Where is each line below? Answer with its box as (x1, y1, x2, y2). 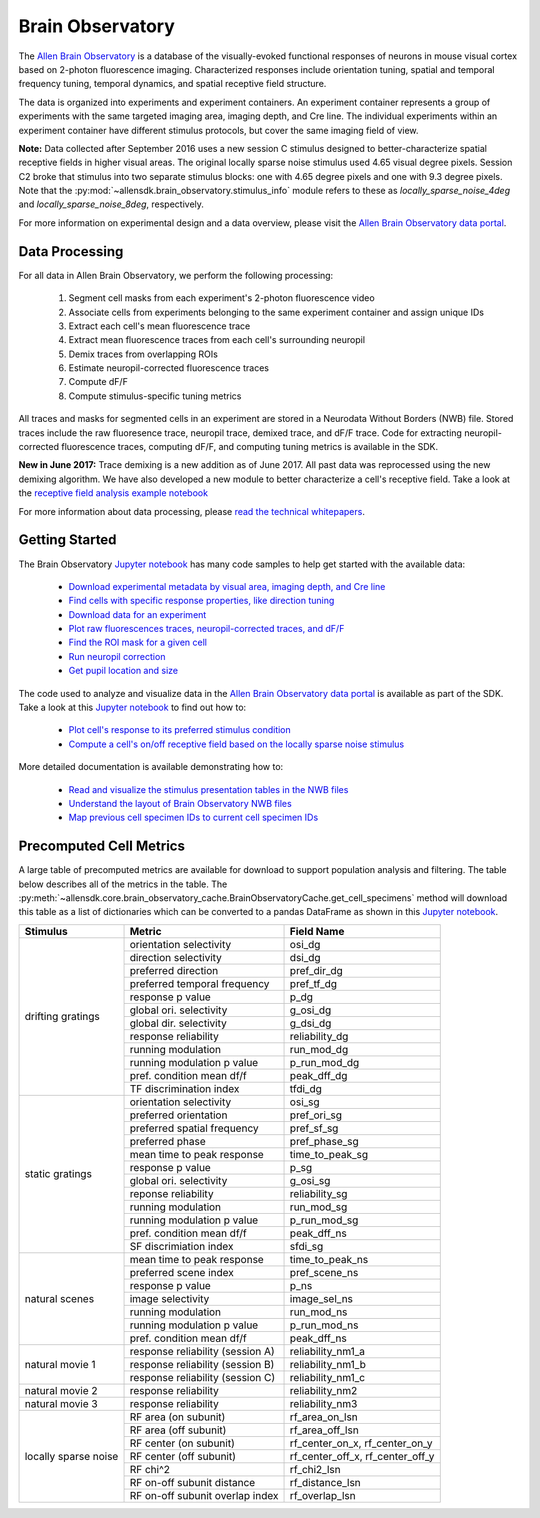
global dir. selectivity (129, 1016, 227, 1030)
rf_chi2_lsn (289, 1462, 341, 1476)
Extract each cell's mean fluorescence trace (68, 320, 251, 332)
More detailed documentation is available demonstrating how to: (18, 761, 284, 773)
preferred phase (129, 1134, 206, 1148)
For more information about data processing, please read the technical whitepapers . (18, 505, 365, 517)
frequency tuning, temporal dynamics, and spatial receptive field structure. (18, 78, 327, 90)
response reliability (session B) (129, 1357, 275, 1371)
